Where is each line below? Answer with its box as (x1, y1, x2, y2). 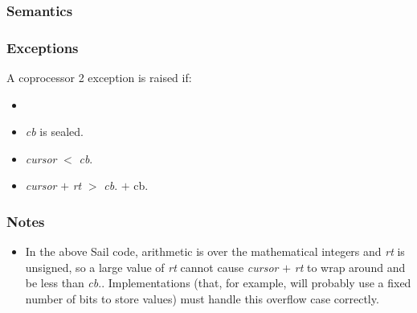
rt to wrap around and (294, 258, 406, 275)
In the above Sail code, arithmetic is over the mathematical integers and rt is (25, 243, 405, 260)
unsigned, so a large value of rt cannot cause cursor (25, 258, 279, 275)
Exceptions (6, 37, 79, 57)
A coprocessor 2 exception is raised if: (6, 69, 192, 86)
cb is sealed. (25, 123, 84, 140)
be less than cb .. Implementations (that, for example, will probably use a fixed (25, 274, 411, 291)
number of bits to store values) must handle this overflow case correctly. (25, 290, 379, 307)
